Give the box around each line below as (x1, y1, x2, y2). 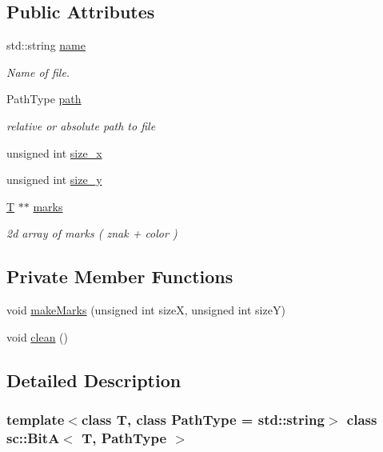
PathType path (6, 90, 82, 107)
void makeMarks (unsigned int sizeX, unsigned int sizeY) (6, 302, 285, 318)
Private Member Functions (6, 264, 233, 289)
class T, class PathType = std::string (81, 410, 325, 430)
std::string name (6, 37, 86, 54)
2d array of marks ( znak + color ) (6, 225, 178, 242)
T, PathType (82, 427, 167, 447)
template (6, 410, 65, 430)
